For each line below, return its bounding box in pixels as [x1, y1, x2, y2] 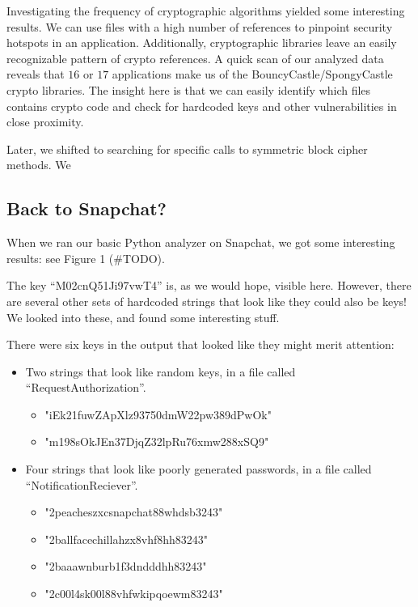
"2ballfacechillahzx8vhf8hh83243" [44, 530, 209, 547]
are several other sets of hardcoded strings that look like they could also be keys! [6, 292, 407, 309]
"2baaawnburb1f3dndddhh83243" [44, 558, 207, 575]
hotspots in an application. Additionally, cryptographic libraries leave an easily [6, 34, 397, 51]
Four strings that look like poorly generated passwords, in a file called [25, 461, 372, 478]
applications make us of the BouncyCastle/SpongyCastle [112, 66, 393, 83]
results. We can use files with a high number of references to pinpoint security [6, 18, 393, 35]
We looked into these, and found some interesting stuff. [6, 308, 280, 325]
